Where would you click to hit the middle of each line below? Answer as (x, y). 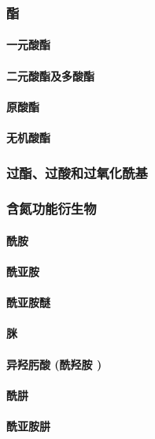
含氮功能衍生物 (52, 208)
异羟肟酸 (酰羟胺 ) (54, 364)
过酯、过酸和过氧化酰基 (77, 172)
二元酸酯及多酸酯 (50, 75)
